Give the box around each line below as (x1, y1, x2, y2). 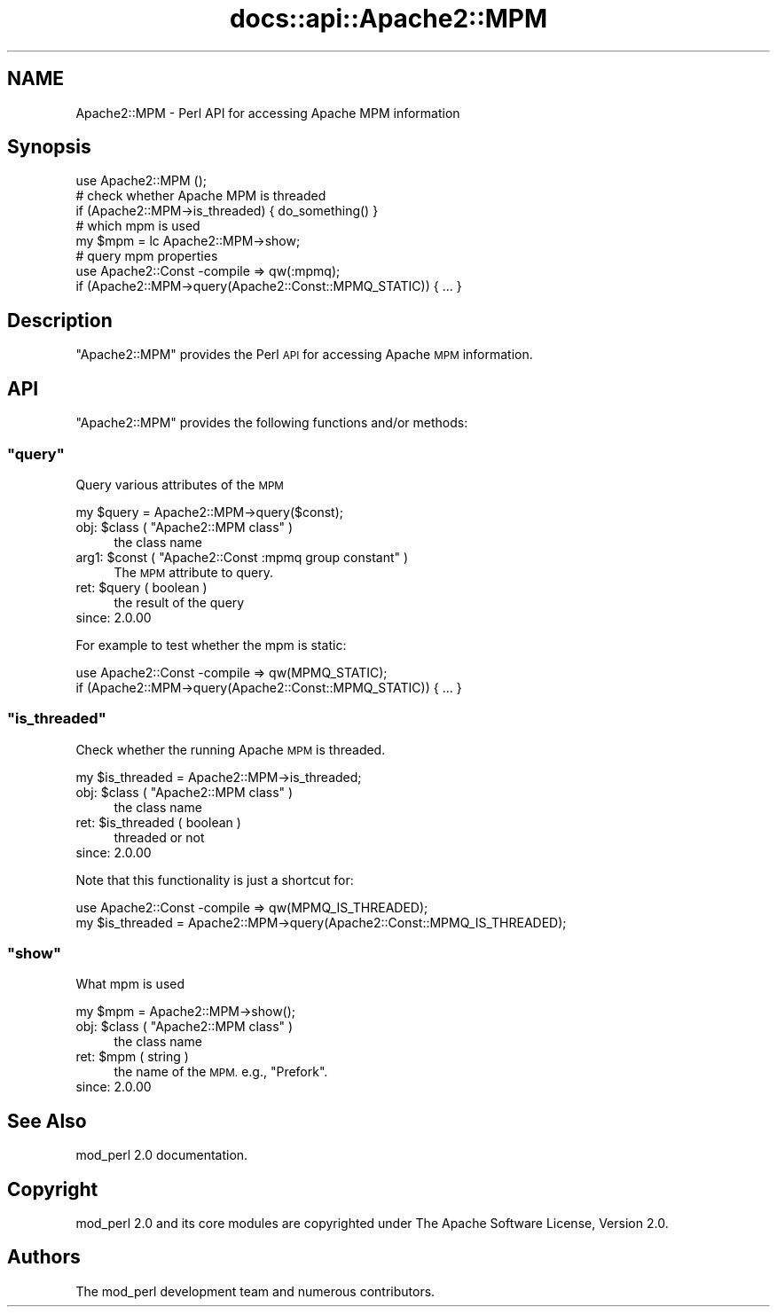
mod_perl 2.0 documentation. (75, 1147, 248, 1163)
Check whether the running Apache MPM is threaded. (75, 741, 386, 757)
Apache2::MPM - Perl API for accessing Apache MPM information (75, 105, 460, 121)
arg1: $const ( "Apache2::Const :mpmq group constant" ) (75, 549, 409, 565)
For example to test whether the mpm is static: (75, 637, 347, 653)
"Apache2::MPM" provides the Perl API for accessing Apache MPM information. (75, 347, 533, 363)
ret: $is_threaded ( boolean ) (75, 814, 241, 830)
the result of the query (114, 594, 245, 610)
